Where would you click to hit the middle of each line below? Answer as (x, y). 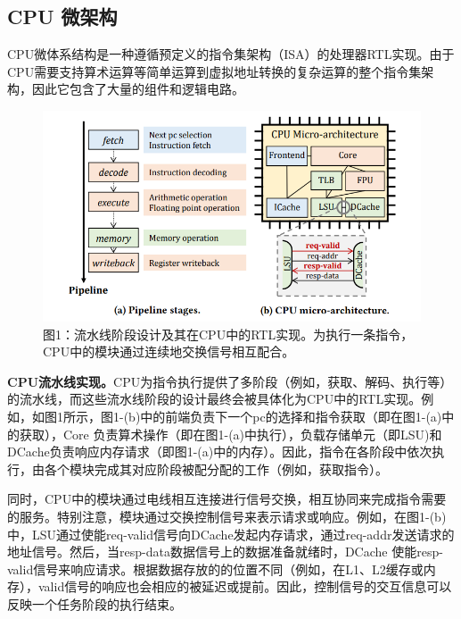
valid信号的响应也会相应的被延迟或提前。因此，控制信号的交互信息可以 (245, 586)
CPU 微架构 (62, 17)
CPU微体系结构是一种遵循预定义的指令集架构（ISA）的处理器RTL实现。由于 (231, 54)
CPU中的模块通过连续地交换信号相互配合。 (169, 351)
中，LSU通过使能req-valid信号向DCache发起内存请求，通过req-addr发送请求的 (231, 534)
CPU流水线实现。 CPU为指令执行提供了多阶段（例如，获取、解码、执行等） (230, 381)
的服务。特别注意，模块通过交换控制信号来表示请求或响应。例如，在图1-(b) (227, 516)
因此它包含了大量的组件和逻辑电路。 (138, 89)
